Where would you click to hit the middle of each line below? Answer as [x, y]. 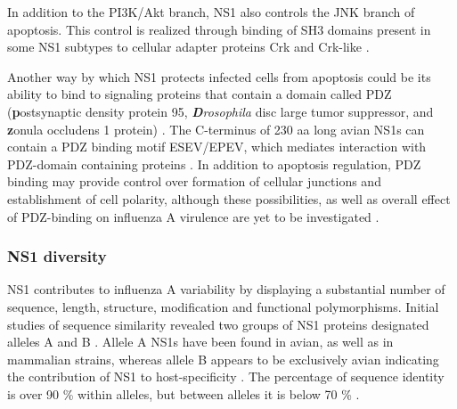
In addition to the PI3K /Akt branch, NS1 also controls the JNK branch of [211, 12]
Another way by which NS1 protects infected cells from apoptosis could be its [219, 76]
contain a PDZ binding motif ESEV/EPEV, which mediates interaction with [217, 147]
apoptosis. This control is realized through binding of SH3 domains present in [219, 29]
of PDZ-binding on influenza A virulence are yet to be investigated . [193, 216]
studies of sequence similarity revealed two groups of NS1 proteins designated [218, 324]
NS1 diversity [57, 256]
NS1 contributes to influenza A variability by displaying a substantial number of [226, 289]
